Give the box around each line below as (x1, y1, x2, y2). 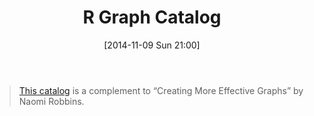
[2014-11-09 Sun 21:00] (103, 39, 201, 51)
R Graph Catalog (82, 6, 222, 29)
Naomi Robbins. (18, 95, 85, 107)
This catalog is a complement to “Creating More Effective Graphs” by (18, 84, 304, 96)
